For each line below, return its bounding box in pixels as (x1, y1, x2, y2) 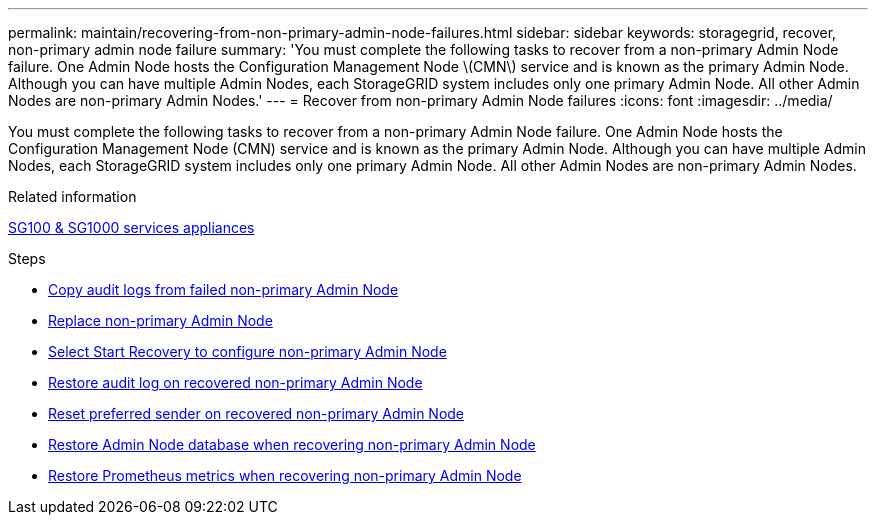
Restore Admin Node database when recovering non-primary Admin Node (48, 436, 536, 453)
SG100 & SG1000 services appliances (8, 219, 255, 236)
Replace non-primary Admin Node (48, 312, 273, 329)
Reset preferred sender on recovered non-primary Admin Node (48, 405, 465, 422)
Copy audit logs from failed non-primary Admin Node (48, 281, 399, 298)
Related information (8, 188, 137, 205)
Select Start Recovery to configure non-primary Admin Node (48, 343, 447, 360)
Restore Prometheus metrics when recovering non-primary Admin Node (48, 467, 522, 484)
